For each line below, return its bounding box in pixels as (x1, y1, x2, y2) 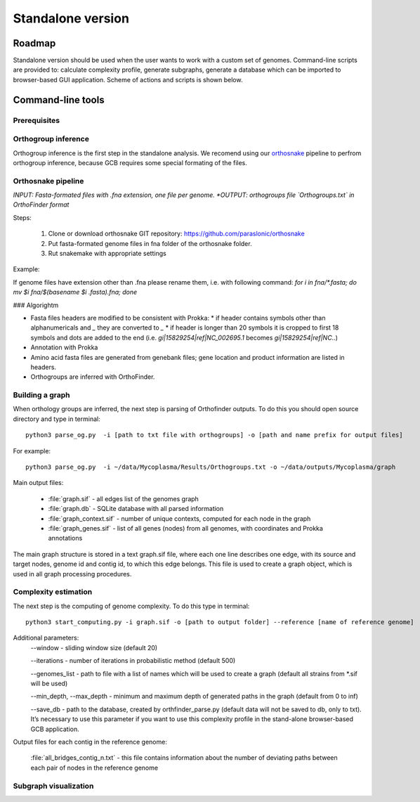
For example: (13, 446, 51, 455)
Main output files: (13, 479, 64, 487)
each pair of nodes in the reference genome (30, 763, 158, 772)
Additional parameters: (13, 633, 79, 642)
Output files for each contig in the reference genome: (13, 738, 168, 746)
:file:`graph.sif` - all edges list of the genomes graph (48, 494, 199, 503)
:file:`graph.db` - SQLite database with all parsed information (48, 505, 224, 513)
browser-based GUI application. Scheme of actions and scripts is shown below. (13, 75, 243, 84)
